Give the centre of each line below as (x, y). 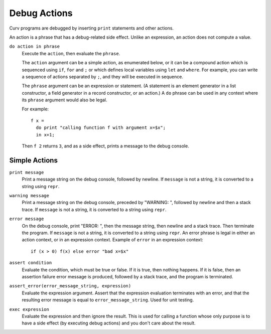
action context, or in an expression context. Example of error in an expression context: (112, 240)
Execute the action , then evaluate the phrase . (71, 53)
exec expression (29, 309)
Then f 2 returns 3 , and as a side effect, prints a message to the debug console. (105, 146)
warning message (29, 196)
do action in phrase (35, 47)
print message (27, 172)
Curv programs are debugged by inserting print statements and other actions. (92, 28)
